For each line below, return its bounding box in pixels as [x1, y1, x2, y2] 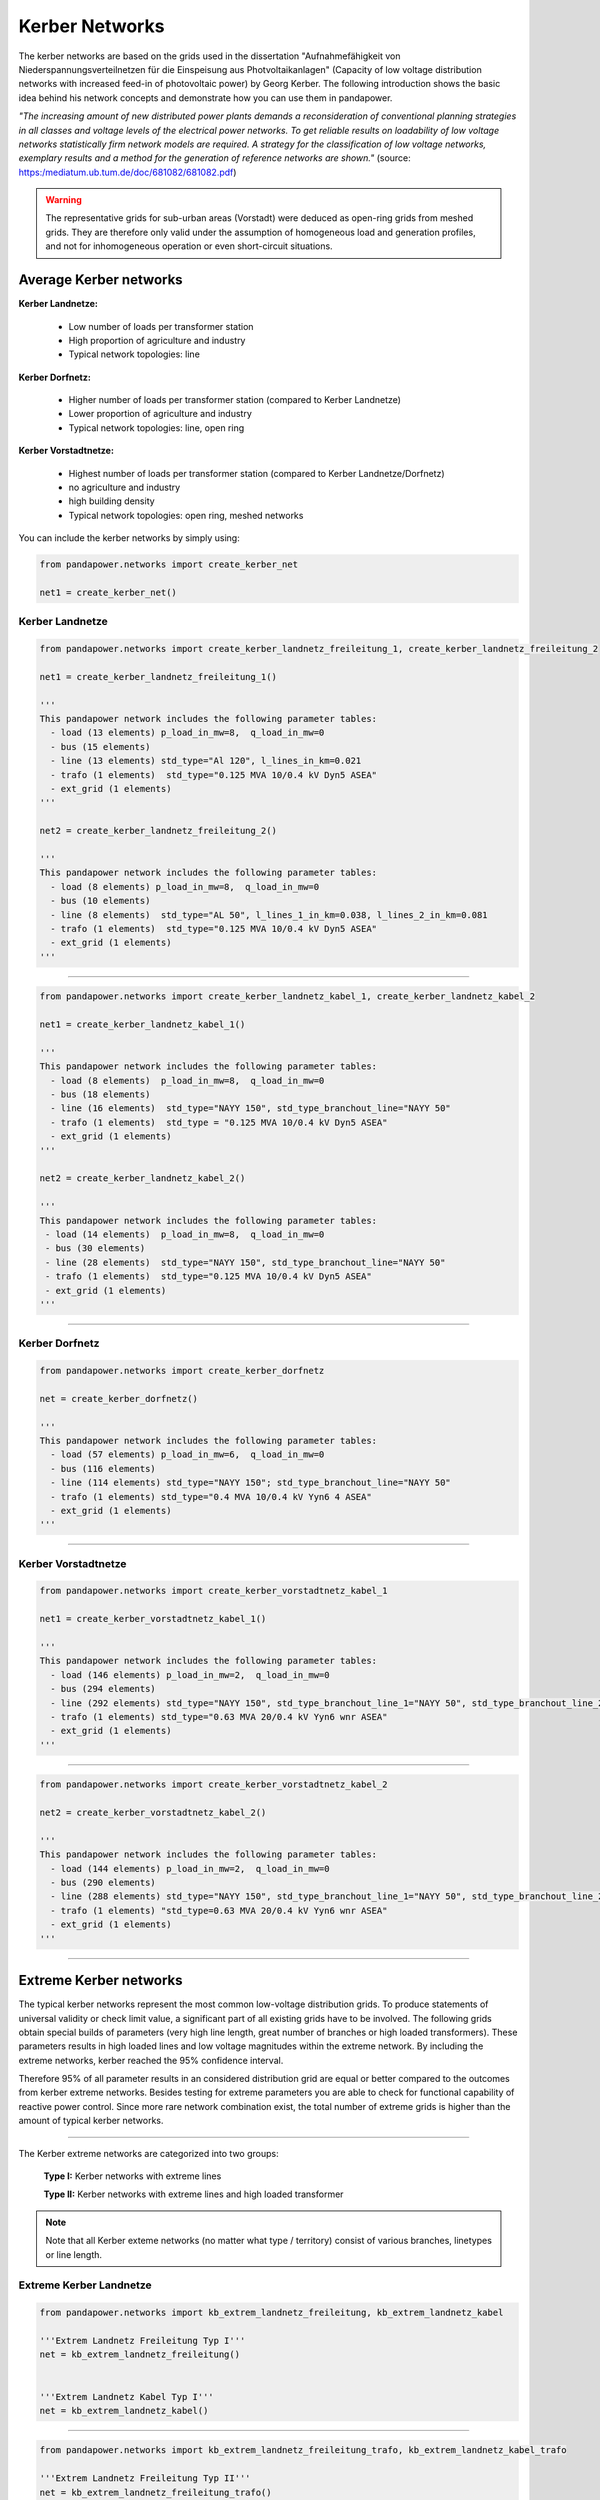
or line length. [45, 2248, 103, 2260]
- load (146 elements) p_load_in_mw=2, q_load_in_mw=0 [50, 1669, 330, 1680]
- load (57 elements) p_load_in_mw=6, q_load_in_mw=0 [50, 1449, 325, 1460]
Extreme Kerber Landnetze [18, 2278, 152, 2292]
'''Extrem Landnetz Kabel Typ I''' [39, 2391, 214, 2402]
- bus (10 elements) [50, 895, 151, 907]
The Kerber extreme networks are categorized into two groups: [18, 2147, 279, 2159]
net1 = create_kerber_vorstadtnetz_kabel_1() [39, 1613, 267, 1625]
